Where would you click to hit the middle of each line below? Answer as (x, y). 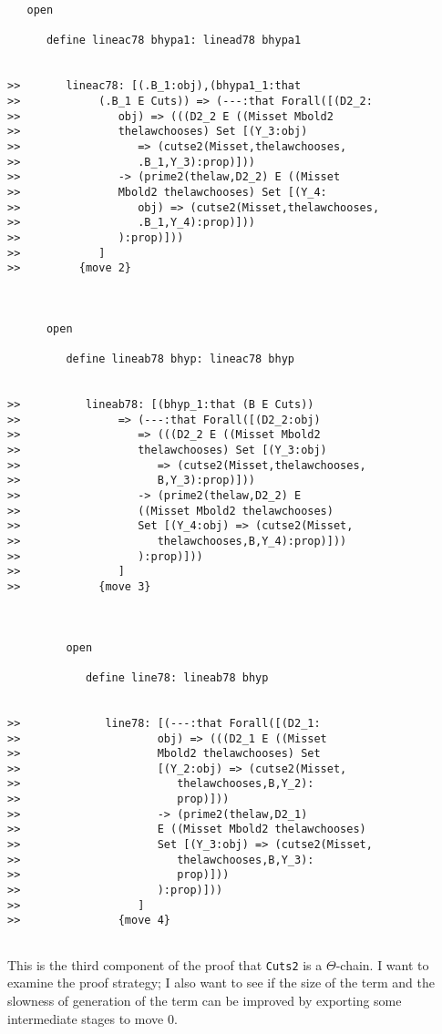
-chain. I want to (382, 964)
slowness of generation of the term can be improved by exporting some (205, 1000)
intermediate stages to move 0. (93, 1018)
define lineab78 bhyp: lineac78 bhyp (180, 359)
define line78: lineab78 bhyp (177, 677)
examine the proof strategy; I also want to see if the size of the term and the (221, 983)
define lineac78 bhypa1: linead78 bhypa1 (174, 41)
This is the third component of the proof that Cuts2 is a (165, 964)
